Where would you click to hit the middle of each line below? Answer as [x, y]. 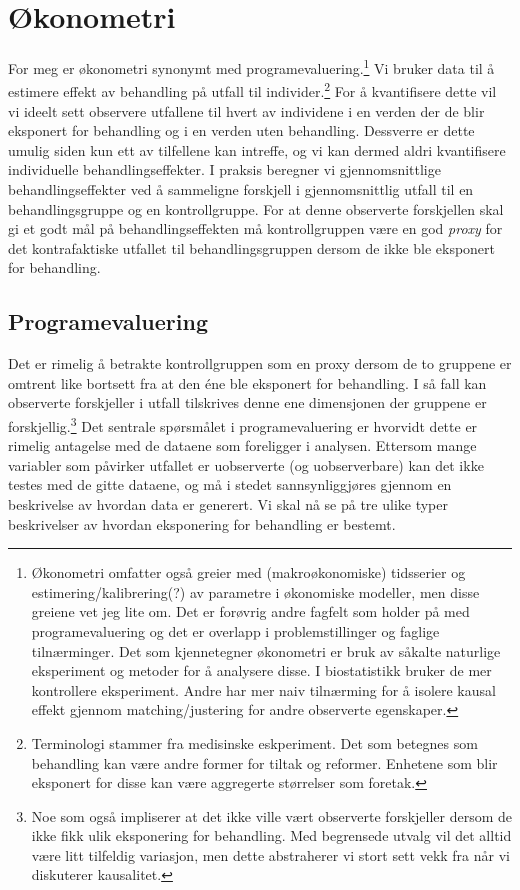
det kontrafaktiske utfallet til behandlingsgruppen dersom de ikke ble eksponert [252, 247]
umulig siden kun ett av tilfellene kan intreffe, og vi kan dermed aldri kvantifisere [257, 149]
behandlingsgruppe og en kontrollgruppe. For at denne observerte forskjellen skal [256, 208]
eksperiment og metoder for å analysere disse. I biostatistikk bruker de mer [261, 670]
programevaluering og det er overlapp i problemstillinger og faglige [235, 630]
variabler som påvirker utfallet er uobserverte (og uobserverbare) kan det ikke [246, 464]
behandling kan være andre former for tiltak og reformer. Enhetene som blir [264, 762]
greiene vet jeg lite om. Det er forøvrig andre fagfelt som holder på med [250, 611]
